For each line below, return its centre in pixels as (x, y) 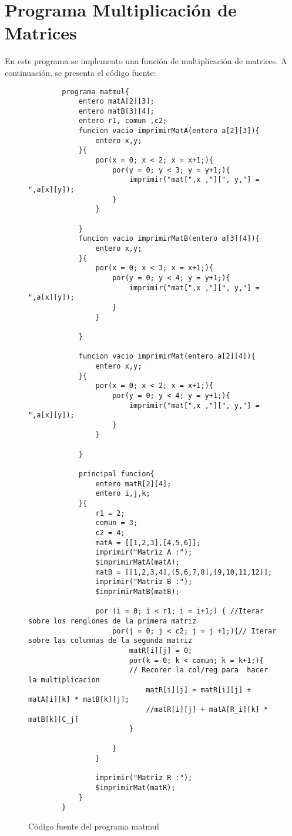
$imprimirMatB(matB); (137, 591)
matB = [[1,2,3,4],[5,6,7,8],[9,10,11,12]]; (184, 572)
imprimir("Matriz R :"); (144, 778)
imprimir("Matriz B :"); (144, 582)
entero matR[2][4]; (133, 484)
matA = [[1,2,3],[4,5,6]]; (148, 543)
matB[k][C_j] (53, 719)
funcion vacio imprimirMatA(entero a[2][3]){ (169, 131)
